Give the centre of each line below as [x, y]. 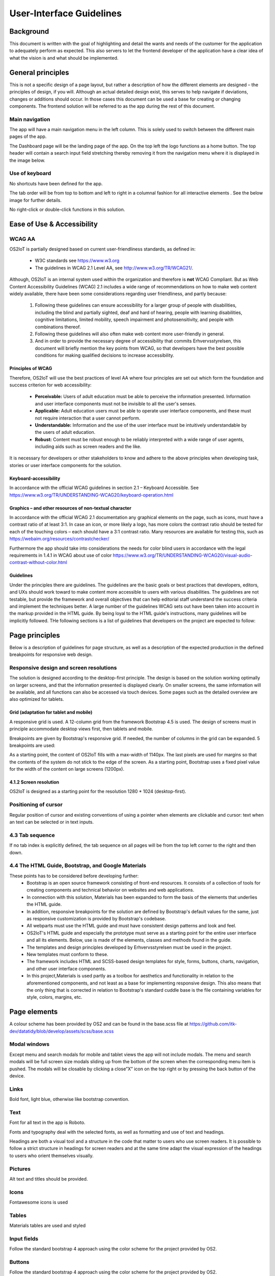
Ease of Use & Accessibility [53, 224]
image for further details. [36, 200]
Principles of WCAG [31, 369]
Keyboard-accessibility [35, 478]
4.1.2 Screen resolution [34, 782]
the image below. [27, 160]
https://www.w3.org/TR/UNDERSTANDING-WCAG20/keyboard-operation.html [91, 495]
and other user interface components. [66, 968]
